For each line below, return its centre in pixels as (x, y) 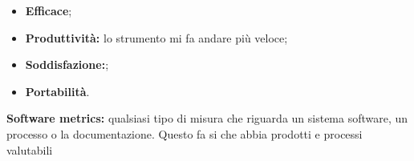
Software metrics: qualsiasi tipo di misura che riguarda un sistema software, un (207, 118)
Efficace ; (49, 10)
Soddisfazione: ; (67, 64)
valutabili (30, 149)
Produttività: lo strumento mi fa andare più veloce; (156, 37)
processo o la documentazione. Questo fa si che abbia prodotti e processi (185, 133)
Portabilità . (57, 91)
